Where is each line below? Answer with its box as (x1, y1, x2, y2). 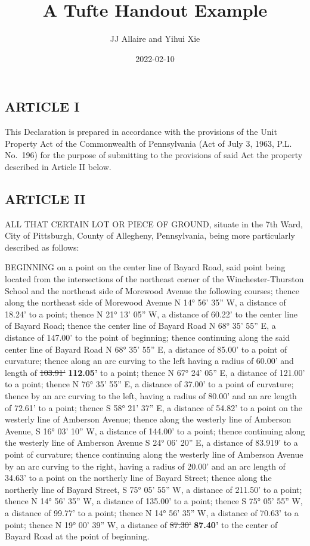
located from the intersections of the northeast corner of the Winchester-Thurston (5, 273, 304, 285)
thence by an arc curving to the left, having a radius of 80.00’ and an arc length (5, 390, 297, 402)
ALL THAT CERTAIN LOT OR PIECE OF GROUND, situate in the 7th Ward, (5, 217, 303, 230)
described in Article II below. (5, 160, 111, 172)
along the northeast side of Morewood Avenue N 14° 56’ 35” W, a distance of (5, 296, 286, 309)
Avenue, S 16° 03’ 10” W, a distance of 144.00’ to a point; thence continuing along (5, 424, 305, 437)
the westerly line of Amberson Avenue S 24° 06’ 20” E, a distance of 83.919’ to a (5, 436, 298, 449)
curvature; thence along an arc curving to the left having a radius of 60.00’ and (5, 354, 294, 367)
